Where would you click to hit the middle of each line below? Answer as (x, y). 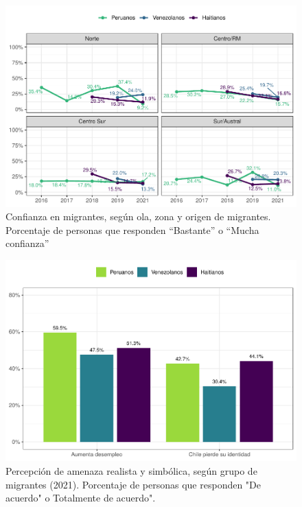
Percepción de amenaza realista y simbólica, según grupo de (131, 471)
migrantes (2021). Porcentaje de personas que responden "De (133, 484)
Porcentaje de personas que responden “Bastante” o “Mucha (132, 229)
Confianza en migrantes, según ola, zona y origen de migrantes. (138, 216)
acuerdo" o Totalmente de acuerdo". (81, 498)
